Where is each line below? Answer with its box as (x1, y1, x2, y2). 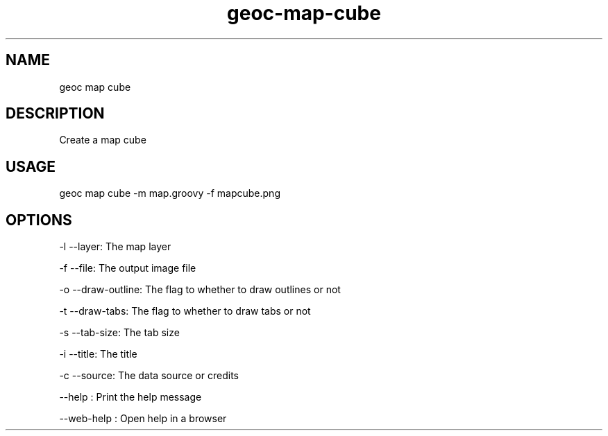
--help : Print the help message (59, 391, 202, 403)
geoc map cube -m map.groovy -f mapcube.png (59, 187, 280, 200)
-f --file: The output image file (59, 262, 196, 274)
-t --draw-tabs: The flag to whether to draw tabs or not (59, 305, 311, 317)
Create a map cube (59, 134, 146, 146)
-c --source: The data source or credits (59, 369, 239, 382)
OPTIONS (6, 211, 72, 229)
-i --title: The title (59, 348, 137, 360)
